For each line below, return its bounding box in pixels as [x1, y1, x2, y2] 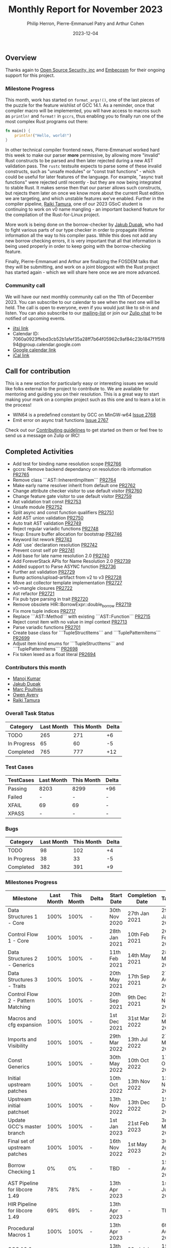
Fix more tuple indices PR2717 [12, 608, 76, 614]
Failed [8, 793, 22, 800]
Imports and [8, 1036, 37, 1043]
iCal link [12, 352, 30, 358]
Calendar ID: [12, 330, 39, 336]
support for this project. [5, 72, 55, 78]
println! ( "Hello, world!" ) [14, 133, 72, 138]
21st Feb [127, 1120, 149, 1127]
